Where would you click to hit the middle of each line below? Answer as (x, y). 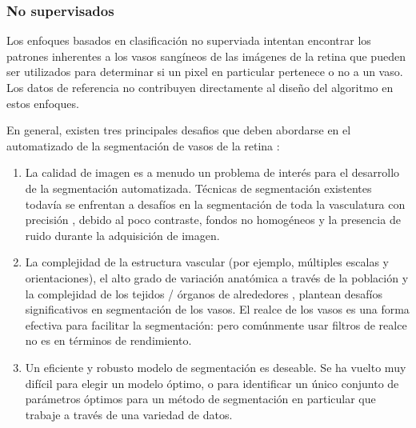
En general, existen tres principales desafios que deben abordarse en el (179, 130)
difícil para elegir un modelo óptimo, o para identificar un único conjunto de (212, 383)
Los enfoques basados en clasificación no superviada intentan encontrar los (189, 40)
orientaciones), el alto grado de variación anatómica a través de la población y (217, 277)
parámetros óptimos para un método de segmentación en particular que (200, 399)
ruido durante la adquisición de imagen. (122, 235)
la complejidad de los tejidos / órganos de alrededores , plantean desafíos (204, 293)
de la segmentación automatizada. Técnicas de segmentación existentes (198, 188)
